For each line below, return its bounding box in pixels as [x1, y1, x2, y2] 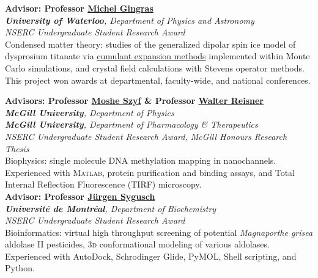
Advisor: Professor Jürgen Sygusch [5, 189, 155, 202]
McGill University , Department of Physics [5, 106, 174, 119]
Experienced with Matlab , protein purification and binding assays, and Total [5, 166, 295, 178]
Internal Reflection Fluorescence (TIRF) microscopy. [5, 178, 202, 191]
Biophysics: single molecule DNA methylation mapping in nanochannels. [5, 154, 276, 167]
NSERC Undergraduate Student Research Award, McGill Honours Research [5, 130, 287, 142]
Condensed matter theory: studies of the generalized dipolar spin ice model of [5, 37, 296, 50]
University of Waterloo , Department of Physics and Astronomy [5, 13, 254, 26]
